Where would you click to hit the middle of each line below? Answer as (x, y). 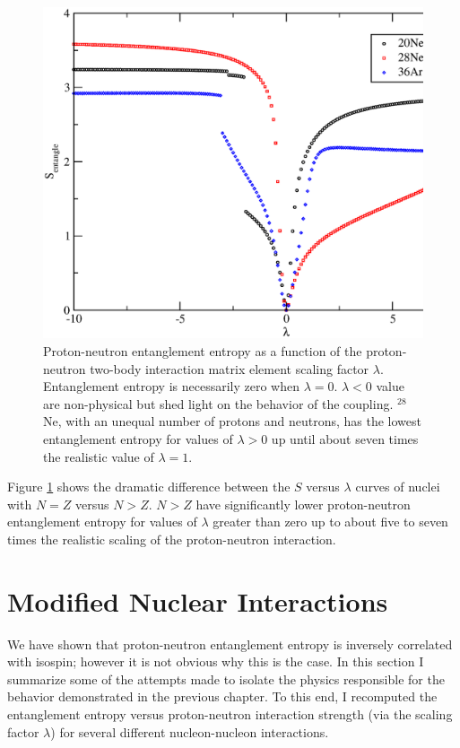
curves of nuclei (398, 487)
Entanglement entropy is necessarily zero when (171, 386)
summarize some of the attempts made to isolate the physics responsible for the (226, 678)
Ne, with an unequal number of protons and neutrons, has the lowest (233, 421)
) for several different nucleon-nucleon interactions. (190, 731)
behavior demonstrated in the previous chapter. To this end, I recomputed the (222, 696)
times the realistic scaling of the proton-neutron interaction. (172, 539)
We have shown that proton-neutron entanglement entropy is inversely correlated (230, 644)
